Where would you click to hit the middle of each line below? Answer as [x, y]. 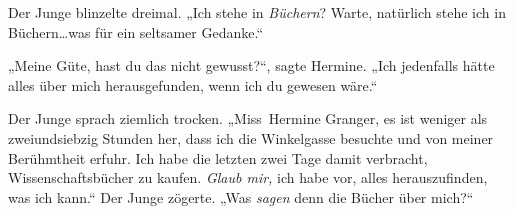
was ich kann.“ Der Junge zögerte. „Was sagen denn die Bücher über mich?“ [241, 196]
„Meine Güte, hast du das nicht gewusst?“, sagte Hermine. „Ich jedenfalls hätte [251, 65]
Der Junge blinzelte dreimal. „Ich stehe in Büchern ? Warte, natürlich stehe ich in [257, 12]
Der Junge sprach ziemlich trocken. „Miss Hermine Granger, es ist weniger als [248, 118]
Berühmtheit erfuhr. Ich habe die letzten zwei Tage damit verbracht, [218, 157]
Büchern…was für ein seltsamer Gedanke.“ [135, 31]
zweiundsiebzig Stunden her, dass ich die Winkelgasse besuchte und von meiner [251, 137]
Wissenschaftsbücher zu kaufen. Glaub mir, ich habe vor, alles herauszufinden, [248, 177]
